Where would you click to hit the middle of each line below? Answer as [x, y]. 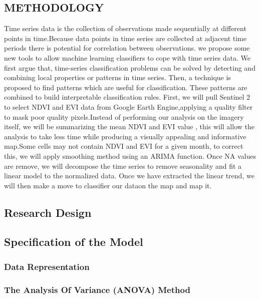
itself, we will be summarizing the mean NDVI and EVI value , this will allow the [129, 126]
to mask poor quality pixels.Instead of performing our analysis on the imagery [124, 116]
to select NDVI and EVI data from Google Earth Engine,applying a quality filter [128, 106]
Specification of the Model [74, 242]
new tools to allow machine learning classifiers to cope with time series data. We [127, 57]
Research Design [48, 212]
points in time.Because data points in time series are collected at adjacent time [125, 38]
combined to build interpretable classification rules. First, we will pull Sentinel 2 [127, 97]
